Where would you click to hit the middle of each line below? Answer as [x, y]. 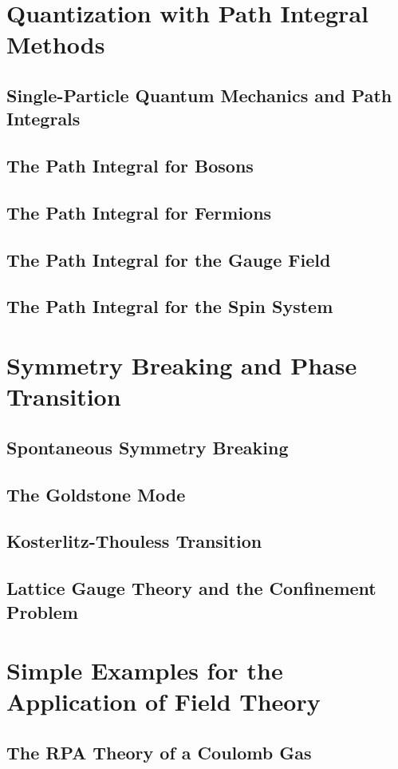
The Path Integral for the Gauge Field [169, 259]
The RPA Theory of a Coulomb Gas [159, 752]
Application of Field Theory [164, 702]
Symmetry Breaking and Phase [182, 365]
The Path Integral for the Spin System [170, 306]
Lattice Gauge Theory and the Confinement [191, 588]
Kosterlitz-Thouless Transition [134, 541]
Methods [56, 44]
